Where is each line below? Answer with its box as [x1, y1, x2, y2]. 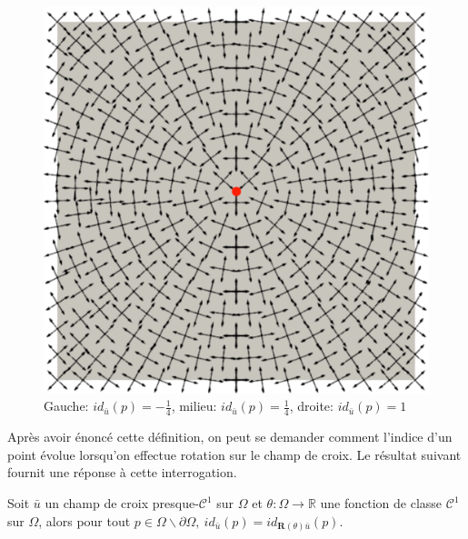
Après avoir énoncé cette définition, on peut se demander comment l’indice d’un [7, 427, 453, 446]
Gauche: [44, 396, 89, 415]
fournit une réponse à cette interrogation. [7, 463, 237, 482]
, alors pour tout [38, 511, 131, 530]
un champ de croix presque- [45, 494, 199, 513]
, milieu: [171, 396, 217, 415]
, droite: [289, 396, 334, 415]
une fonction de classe [320, 494, 443, 513]
